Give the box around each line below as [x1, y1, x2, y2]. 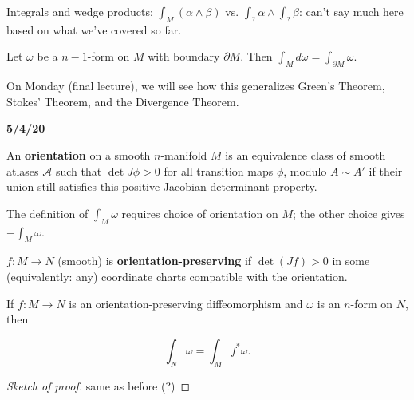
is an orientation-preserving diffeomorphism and [69, 295, 303, 311]
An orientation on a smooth [6, 146, 151, 163]
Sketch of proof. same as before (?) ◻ [6, 377, 191, 394]
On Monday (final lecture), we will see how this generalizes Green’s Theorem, [6, 77, 385, 94]
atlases [6, 162, 39, 179]
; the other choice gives [293, 204, 405, 221]
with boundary [148, 48, 220, 65]
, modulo [283, 162, 327, 179]
